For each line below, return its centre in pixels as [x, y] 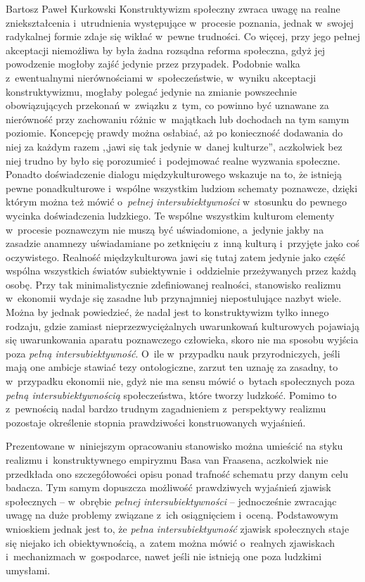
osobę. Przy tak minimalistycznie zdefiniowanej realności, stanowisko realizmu [173, 284]
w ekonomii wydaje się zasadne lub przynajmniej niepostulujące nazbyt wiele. [174, 298]
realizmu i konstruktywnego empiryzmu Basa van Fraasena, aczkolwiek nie [167, 460]
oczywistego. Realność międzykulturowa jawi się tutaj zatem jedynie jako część [176, 257]
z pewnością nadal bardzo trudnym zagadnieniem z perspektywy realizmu [166, 409]
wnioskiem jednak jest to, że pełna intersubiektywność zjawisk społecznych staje [178, 528]
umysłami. [28, 570]
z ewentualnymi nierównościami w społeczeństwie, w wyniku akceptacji [161, 77]
